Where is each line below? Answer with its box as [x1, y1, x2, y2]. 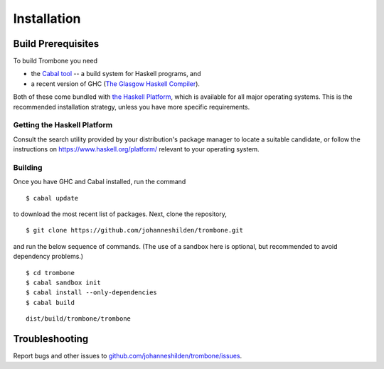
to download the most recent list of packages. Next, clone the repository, [13, 210, 228, 218]
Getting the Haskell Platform [13, 120, 113, 130]
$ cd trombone [26, 269, 75, 277]
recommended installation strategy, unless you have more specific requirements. [13, 102, 250, 111]
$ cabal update [26, 194, 79, 202]
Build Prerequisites [13, 38, 100, 50]
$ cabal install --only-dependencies [26, 289, 158, 296]
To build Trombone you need [13, 57, 98, 65]
